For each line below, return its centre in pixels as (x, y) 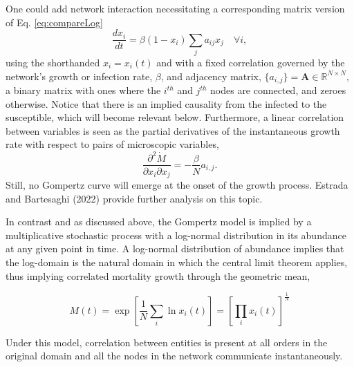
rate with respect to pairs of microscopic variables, (112, 144)
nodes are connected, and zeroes (278, 90)
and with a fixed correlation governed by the (251, 62)
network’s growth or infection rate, (79, 76)
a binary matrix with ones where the (83, 90)
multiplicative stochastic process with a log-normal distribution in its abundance (176, 235)
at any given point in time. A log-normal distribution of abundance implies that (175, 248)
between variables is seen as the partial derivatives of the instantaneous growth (173, 130)
